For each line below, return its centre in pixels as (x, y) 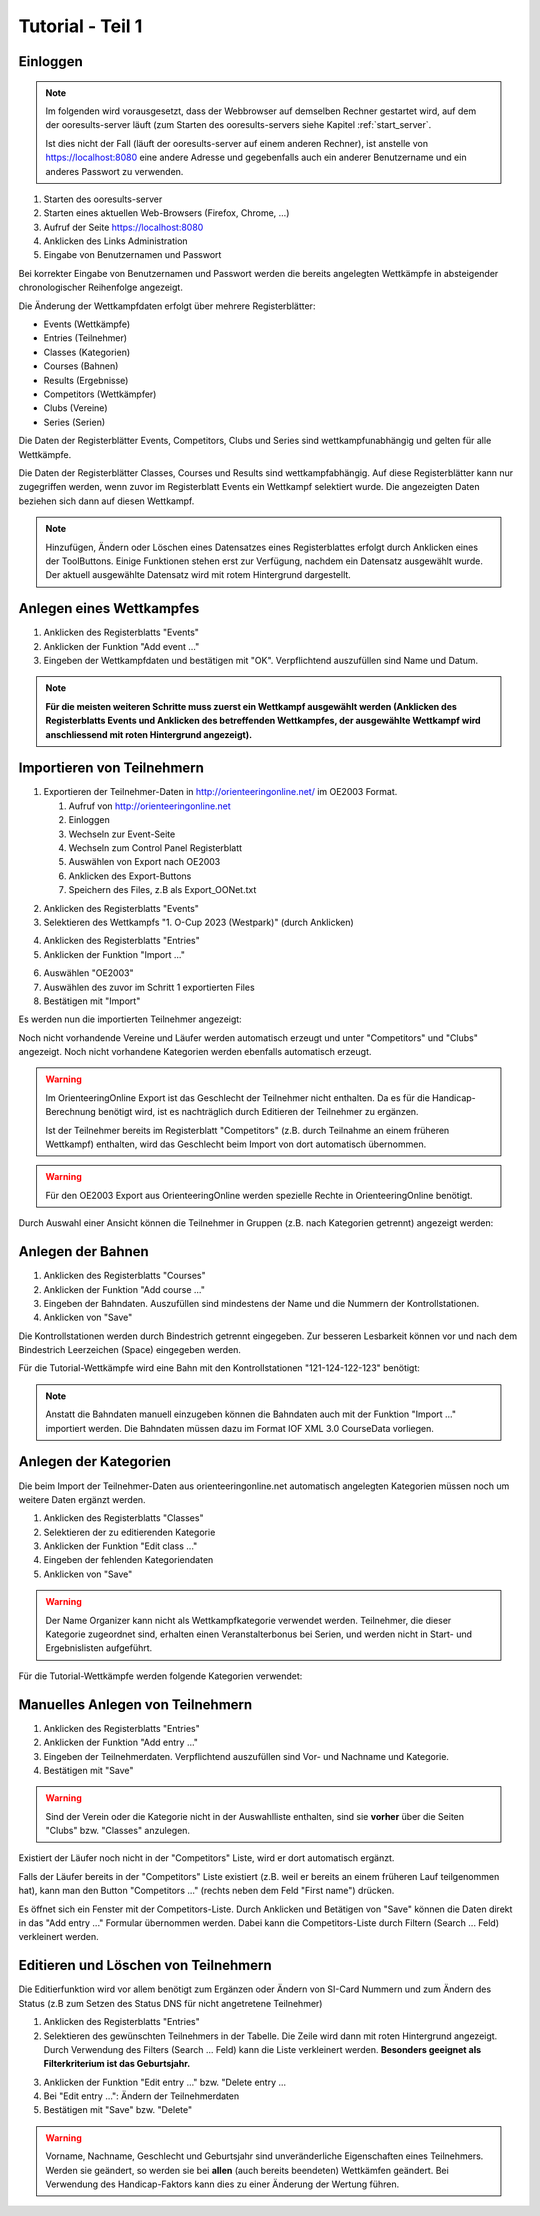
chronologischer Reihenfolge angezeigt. (101, 287)
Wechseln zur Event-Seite (122, 834)
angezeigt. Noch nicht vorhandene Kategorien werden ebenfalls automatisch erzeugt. (195, 1052)
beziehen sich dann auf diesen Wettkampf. (106, 501)
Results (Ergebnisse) (86, 380)
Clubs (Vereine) (75, 408)
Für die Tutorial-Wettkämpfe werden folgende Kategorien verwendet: (160, 1676)
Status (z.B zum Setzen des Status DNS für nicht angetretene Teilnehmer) (170, 2003)
